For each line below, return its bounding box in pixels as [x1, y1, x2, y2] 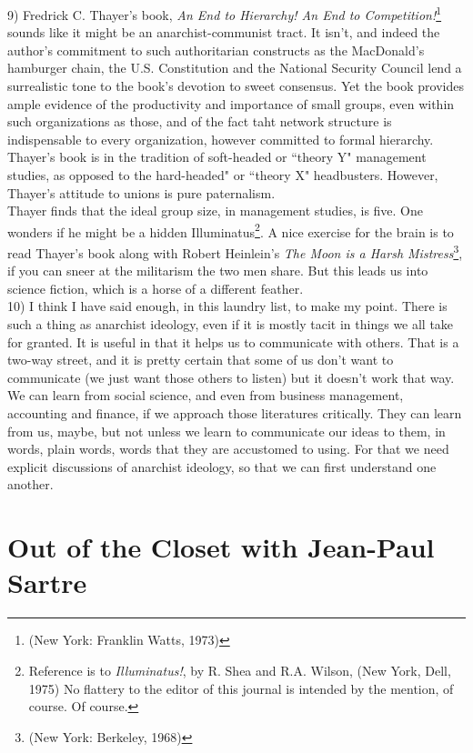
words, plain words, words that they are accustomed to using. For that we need [7, 439, 449, 458]
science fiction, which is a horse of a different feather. [7, 278, 304, 297]
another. [7, 475, 54, 494]
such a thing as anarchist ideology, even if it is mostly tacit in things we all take [7, 315, 454, 334]
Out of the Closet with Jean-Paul [7, 528, 435, 566]
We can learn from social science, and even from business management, [7, 386, 404, 405]
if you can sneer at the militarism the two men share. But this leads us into [7, 261, 428, 280]
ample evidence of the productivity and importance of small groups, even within [7, 94, 455, 113]
